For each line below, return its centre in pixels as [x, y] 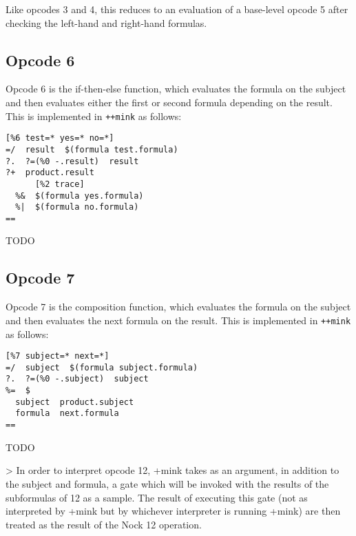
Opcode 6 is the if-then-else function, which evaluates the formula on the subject [176, 89]
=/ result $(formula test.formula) [92, 149]
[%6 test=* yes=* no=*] [60, 138]
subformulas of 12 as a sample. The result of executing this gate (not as [157, 497]
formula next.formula [67, 414]
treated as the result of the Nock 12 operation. [104, 524]
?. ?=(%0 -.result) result [72, 161]
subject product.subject [75, 402]
